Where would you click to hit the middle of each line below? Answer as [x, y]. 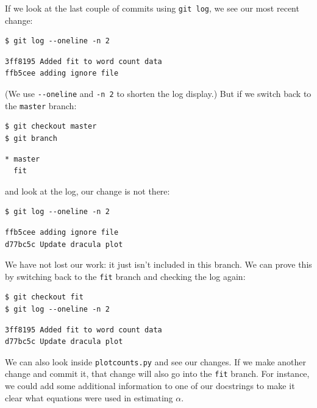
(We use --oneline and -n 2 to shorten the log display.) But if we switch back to [158, 94]
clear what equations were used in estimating [89, 397]
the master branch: [41, 105]
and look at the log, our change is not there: [87, 191]
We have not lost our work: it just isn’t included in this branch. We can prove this [158, 264]
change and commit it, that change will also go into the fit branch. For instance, [157, 374]
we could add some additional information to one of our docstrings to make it [150, 386]
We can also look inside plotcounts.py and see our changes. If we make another [155, 361]
